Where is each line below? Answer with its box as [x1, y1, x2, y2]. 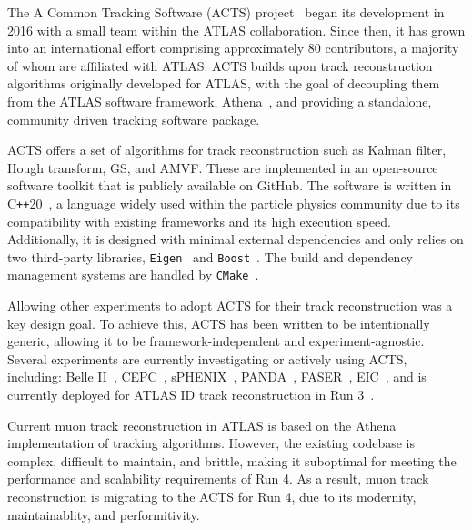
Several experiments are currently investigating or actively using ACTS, [7, 349, 407, 368]
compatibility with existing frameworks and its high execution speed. [7, 211, 391, 230]
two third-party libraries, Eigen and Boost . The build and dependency [7, 247, 414, 266]
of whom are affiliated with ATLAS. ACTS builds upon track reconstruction [7, 56, 433, 75]
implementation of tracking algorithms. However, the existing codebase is [7, 433, 416, 453]
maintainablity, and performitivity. [7, 505, 200, 524]
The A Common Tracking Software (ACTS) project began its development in [7, 3, 445, 21]
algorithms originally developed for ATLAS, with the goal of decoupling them [7, 74, 440, 93]
